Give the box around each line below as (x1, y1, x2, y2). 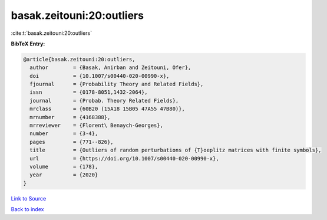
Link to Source (11, 195, 47, 202)
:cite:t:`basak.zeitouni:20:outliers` (11, 29, 93, 37)
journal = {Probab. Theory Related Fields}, (29, 97, 179, 104)
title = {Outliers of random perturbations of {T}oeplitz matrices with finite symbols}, (29, 147, 322, 153)
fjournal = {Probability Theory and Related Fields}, (29, 81, 204, 88)
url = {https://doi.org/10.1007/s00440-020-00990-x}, (29, 155, 219, 162)
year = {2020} (29, 172, 98, 178)
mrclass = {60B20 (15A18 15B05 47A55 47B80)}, (29, 106, 185, 112)
